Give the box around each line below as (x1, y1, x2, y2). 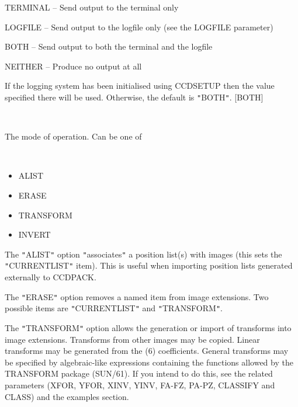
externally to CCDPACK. (5, 271, 96, 283)
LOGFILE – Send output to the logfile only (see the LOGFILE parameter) (5, 20, 273, 33)
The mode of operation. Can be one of (5, 130, 142, 142)
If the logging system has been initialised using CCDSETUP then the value (5, 79, 275, 92)
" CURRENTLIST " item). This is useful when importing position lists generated (5, 259, 293, 272)
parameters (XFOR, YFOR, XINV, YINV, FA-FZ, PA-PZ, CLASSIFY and (5, 379, 275, 391)
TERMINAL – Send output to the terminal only (5, 1, 179, 13)
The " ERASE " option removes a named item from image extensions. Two (5, 290, 269, 302)
